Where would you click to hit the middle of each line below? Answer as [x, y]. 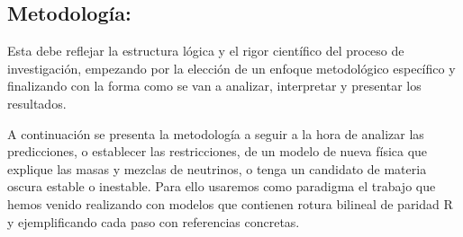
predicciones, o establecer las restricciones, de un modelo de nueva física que [218, 151]
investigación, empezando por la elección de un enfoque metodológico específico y [231, 68]
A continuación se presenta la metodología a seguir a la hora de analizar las [216, 133]
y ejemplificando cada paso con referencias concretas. [154, 221]
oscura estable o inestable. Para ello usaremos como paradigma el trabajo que [222, 186]
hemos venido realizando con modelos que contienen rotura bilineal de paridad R [230, 203]
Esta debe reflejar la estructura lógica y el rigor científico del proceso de [206, 51]
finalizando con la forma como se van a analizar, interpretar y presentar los [214, 86]
